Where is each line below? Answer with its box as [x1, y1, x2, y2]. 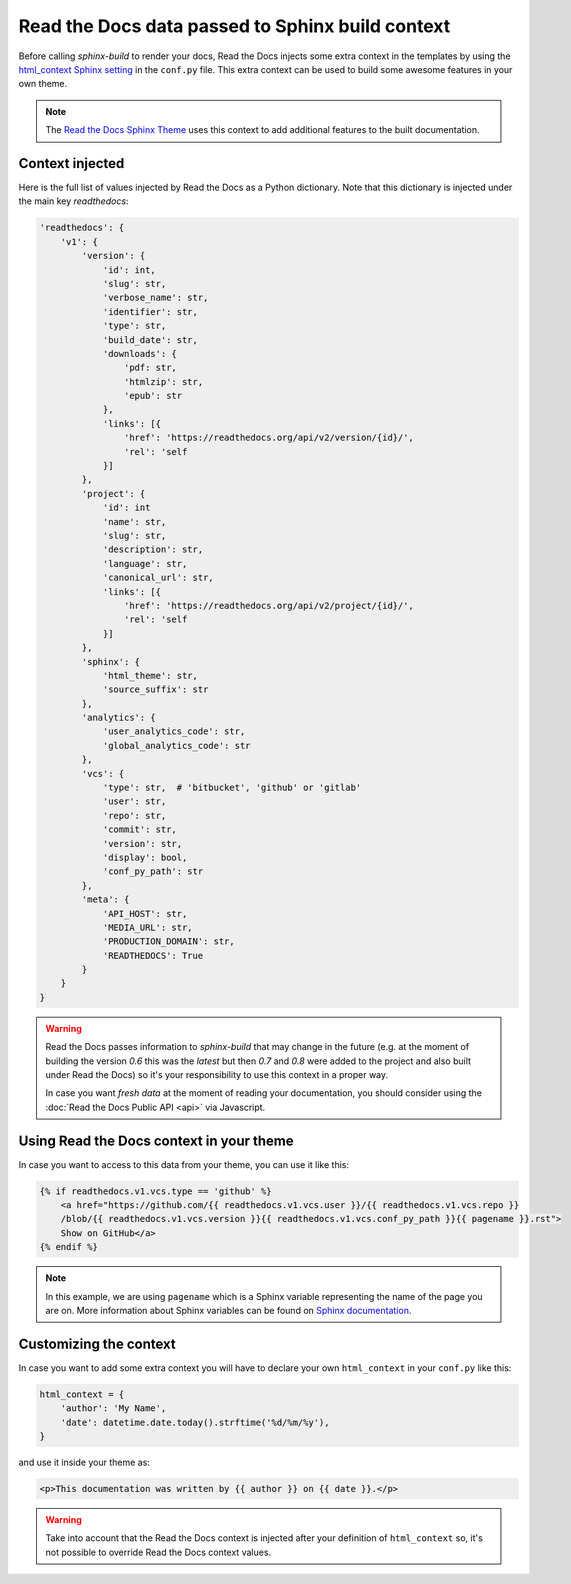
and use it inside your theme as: [18, 1456, 150, 1469]
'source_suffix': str [102, 684, 209, 695]
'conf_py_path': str [102, 866, 204, 877]
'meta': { [81, 894, 130, 905]
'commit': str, [102, 824, 177, 835]
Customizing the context [18, 1335, 176, 1352]
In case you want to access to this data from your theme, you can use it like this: [18, 1158, 350, 1170]
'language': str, [102, 558, 188, 569]
